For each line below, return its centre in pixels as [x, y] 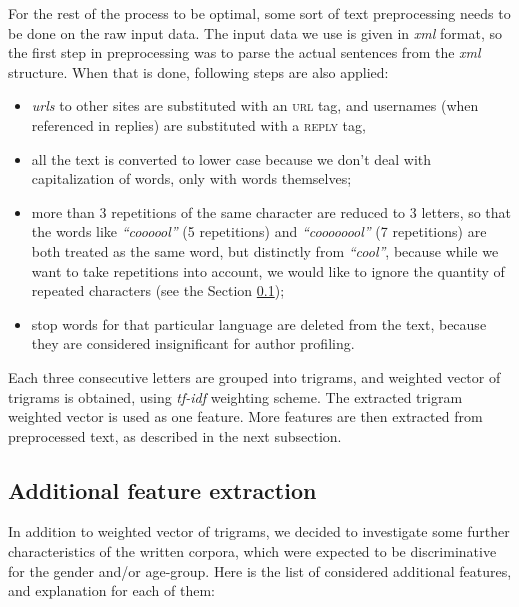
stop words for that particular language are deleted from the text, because [259, 323]
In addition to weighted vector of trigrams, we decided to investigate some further [259, 531]
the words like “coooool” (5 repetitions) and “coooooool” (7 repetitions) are [259, 231]
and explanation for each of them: [111, 590]
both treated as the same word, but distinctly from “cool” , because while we [265, 250]
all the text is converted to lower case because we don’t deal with [231, 158]
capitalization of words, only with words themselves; [191, 178]
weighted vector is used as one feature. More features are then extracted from [245, 416]
